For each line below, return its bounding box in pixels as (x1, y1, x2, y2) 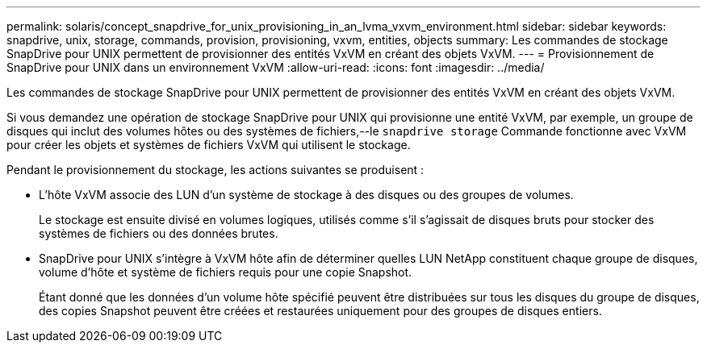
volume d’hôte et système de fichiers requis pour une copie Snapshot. (39, 265, 412, 279)
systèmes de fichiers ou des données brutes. (39, 226, 278, 240)
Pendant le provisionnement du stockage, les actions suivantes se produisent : (6, 163, 425, 177)
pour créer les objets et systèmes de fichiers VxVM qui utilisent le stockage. (6, 138, 411, 152)
